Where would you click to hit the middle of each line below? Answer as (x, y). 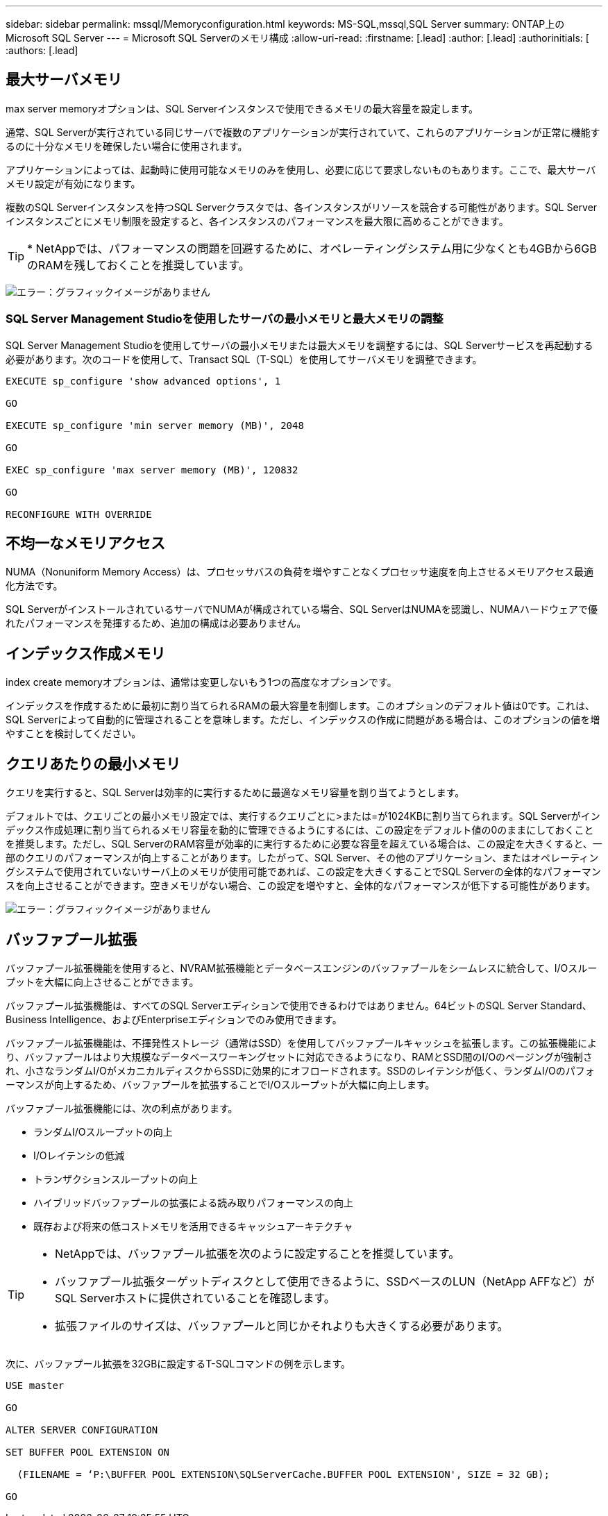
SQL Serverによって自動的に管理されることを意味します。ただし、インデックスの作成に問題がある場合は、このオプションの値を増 (303, 720)
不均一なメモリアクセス (85, 544)
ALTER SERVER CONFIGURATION (82, 1430)
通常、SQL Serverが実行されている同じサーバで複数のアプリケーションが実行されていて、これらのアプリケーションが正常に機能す (303, 132)
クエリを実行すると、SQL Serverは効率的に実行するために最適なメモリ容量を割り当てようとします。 (235, 793)
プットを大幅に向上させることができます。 (102, 982)
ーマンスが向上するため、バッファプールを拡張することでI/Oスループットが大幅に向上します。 (220, 1084)
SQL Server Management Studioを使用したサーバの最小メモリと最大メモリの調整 (225, 319)
